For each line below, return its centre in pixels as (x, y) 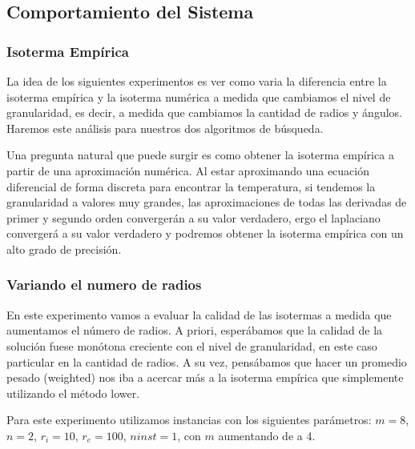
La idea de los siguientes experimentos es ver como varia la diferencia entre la (197, 81)
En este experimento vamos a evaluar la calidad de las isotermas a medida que (199, 314)
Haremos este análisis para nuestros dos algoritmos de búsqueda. (165, 128)
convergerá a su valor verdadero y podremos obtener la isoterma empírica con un (205, 233)
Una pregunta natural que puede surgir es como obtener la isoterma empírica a (200, 155)
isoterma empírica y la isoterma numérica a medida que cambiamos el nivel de (199, 96)
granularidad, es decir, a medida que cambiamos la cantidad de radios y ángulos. (204, 112)
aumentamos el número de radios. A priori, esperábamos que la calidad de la (195, 330)
